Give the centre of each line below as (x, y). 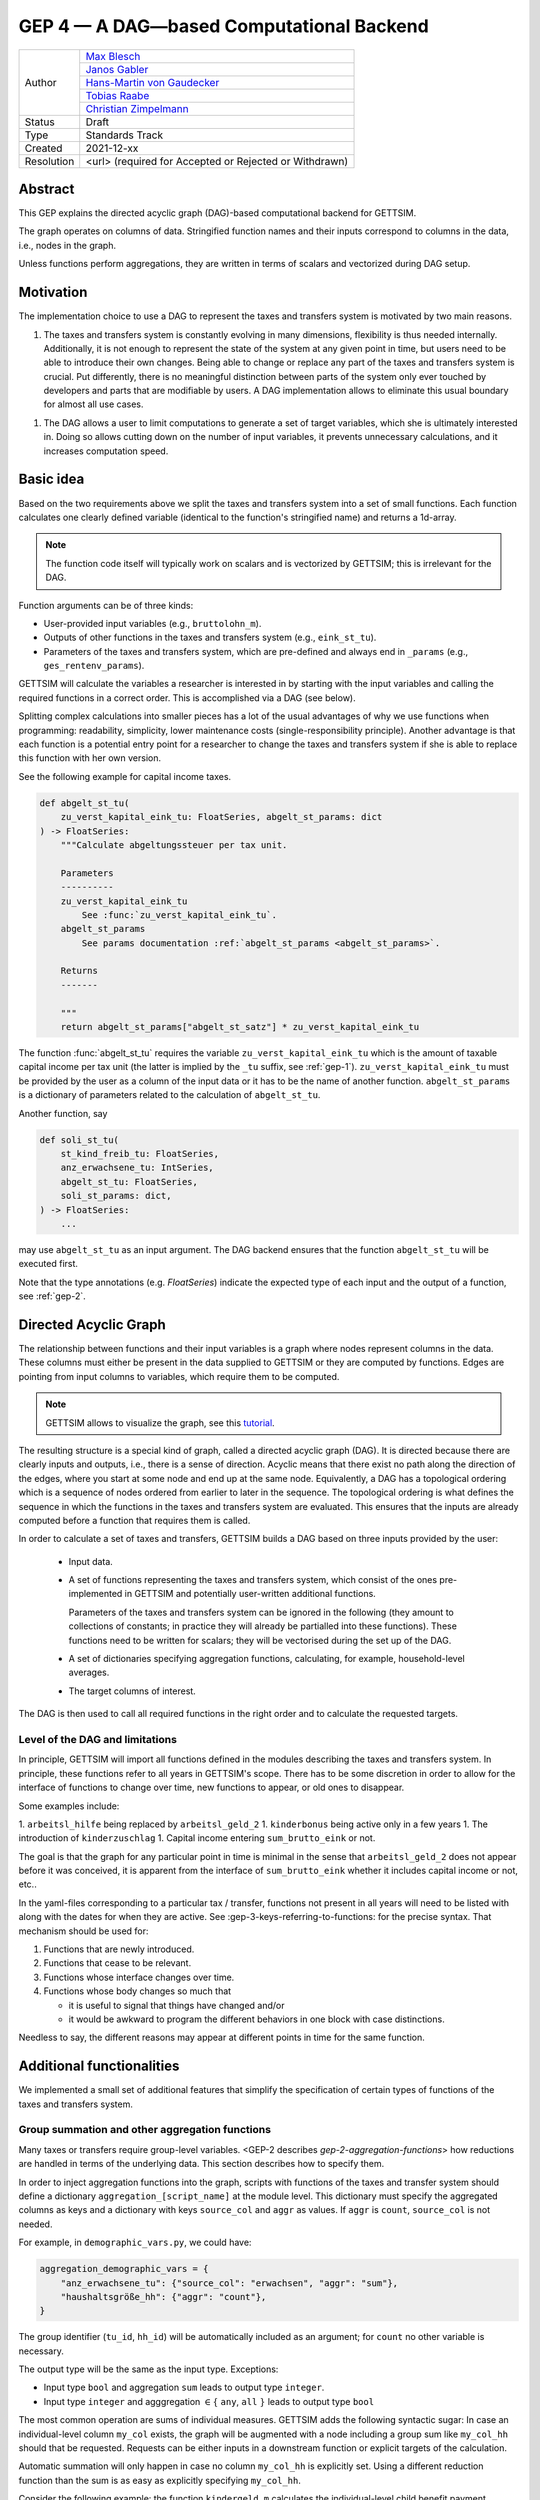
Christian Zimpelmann (137, 108)
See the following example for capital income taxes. (125, 776)
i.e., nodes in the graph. (67, 245)
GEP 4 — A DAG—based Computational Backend (223, 26)
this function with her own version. (90, 758)
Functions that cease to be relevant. (117, 1963)
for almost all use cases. (93, 404)
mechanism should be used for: (83, 1931)
